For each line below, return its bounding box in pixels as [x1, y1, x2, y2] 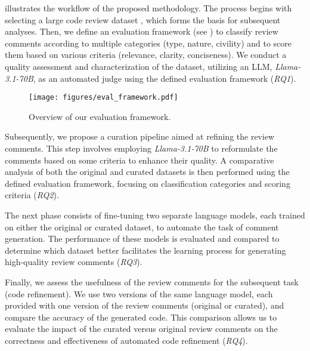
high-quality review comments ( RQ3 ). [5, 255, 142, 268]
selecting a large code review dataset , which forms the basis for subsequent [5, 13, 281, 26]
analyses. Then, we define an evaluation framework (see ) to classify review [5, 25, 278, 38]
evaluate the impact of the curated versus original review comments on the [5, 322, 278, 335]
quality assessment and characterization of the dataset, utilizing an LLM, [5, 60, 272, 72]
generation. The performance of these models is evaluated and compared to [5, 232, 280, 245]
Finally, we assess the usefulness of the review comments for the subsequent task [5, 275, 299, 288]
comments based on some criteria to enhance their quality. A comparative [5, 153, 274, 166]
